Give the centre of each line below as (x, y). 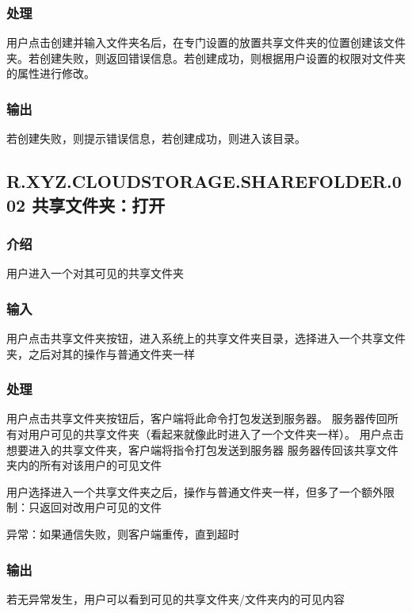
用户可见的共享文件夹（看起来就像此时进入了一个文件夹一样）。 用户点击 (216, 434)
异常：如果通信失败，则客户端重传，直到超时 (123, 533)
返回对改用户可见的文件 (100, 507)
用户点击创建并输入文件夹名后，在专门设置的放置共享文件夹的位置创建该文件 (206, 42)
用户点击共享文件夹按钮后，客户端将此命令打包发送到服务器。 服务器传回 (197, 418)
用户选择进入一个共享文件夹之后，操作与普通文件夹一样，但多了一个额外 (195, 491)
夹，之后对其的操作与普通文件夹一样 (101, 353)
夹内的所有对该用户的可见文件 (84, 465)
